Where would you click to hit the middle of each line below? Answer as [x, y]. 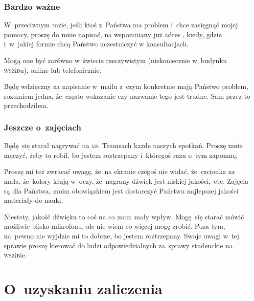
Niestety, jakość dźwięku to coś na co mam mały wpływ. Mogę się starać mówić [124, 216]
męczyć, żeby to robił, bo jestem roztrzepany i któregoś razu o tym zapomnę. [121, 155]
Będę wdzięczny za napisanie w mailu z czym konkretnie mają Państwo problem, [126, 86]
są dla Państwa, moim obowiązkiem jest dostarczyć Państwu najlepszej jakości [121, 190]
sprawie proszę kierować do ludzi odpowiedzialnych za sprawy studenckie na [118, 245]
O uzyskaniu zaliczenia [83, 288]
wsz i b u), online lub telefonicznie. [53, 70]
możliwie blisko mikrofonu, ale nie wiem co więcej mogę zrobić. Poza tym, [115, 226]
